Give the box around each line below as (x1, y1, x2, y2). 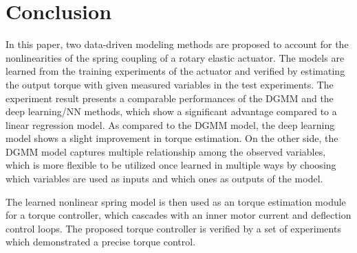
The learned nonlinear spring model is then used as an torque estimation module (6, 194, 346, 208)
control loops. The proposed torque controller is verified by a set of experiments (6, 221, 341, 235)
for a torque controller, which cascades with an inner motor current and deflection (6, 208, 351, 222)
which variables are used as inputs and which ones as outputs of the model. (6, 171, 323, 186)
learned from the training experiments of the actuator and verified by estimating (6, 64, 345, 78)
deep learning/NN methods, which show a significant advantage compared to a (6, 104, 337, 119)
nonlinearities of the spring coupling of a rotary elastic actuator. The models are (6, 50, 345, 64)
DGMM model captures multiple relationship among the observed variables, (6, 144, 326, 158)
